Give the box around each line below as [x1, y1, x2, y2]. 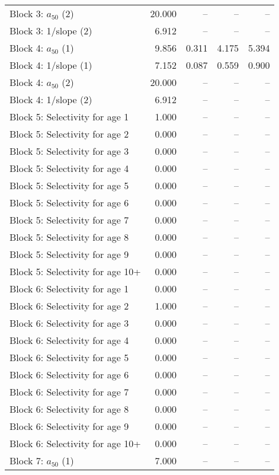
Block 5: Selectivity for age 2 [9, 127, 129, 141]
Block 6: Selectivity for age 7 [9, 385, 129, 399]
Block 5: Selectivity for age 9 [9, 247, 129, 261]
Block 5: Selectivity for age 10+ [9, 264, 141, 278]
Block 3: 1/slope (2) [9, 24, 92, 37]
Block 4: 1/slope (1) [9, 58, 92, 72]
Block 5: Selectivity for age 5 [9, 178, 129, 192]
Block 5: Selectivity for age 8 [9, 230, 129, 244]
